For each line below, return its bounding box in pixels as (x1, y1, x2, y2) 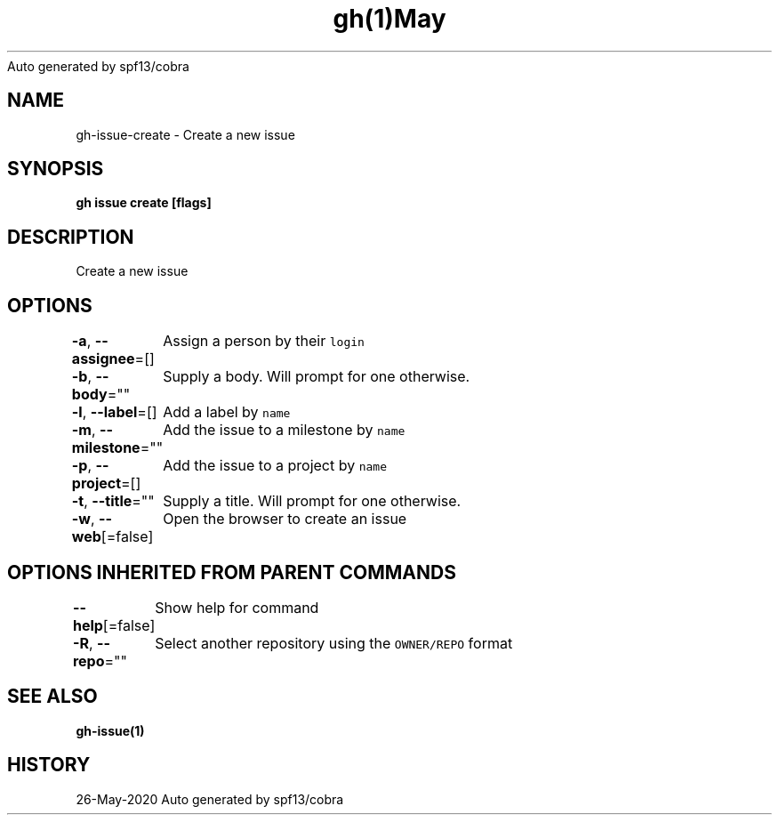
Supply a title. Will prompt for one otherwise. (163, 492, 462, 511)
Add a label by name (163, 403, 291, 422)
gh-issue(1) (76, 722, 145, 738)
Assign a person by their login (163, 332, 365, 351)
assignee (71, 350, 135, 368)
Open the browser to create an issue (163, 510, 407, 528)
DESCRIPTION (7, 225, 134, 248)
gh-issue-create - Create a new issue (76, 126, 295, 142)
